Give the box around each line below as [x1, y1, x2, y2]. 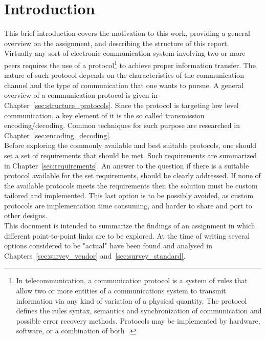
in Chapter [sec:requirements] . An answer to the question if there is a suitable [4, 160, 249, 171]
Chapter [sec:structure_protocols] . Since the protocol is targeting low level [4, 99, 239, 110]
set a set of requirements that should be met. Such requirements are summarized [4, 150, 257, 160]
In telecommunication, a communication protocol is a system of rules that [16, 275, 248, 286]
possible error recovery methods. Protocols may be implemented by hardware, [16, 315, 260, 326]
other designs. [4, 210, 48, 221]
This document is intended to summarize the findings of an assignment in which [4, 220, 255, 231]
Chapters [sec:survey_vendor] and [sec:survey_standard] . [4, 250, 186, 261]
